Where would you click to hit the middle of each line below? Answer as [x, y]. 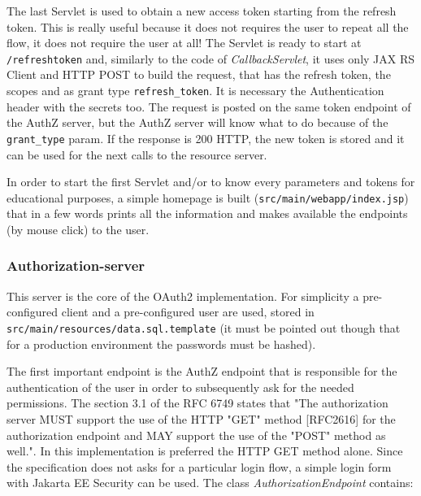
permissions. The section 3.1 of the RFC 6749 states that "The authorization [197, 403]
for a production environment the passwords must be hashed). [161, 344]
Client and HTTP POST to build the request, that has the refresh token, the [199, 74]
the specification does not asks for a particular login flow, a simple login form [199, 466]
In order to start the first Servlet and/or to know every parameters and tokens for [211, 182]
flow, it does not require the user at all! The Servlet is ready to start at [184, 43]
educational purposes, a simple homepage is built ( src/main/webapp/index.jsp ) [208, 197]
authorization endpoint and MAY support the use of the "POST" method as [196, 435]
